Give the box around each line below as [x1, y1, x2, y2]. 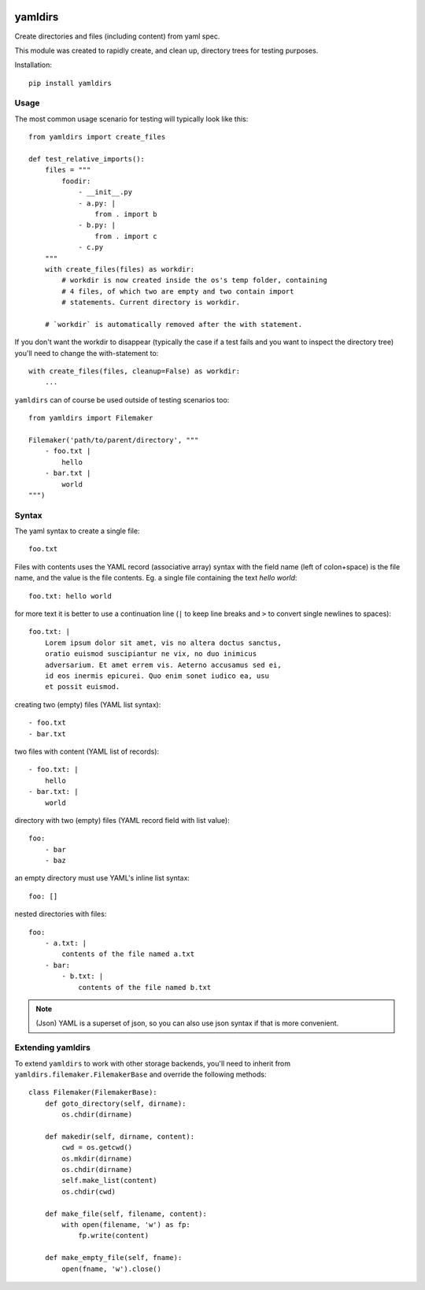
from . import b [94, 209, 157, 218]
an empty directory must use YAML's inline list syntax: [14, 873, 190, 883]
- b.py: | [78, 221, 116, 230]
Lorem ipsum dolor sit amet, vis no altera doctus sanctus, [44, 638, 283, 647]
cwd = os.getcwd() [61, 1143, 133, 1152]
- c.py [78, 243, 104, 252]
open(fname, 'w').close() [61, 1264, 161, 1273]
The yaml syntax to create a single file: [14, 526, 140, 536]
